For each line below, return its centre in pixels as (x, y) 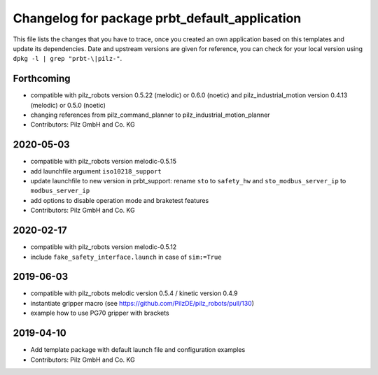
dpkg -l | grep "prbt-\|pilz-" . (68, 59)
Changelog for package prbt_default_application (157, 18)
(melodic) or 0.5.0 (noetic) (68, 105)
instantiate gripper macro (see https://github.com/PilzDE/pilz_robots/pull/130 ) (142, 303)
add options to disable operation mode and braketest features (120, 200)
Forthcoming (42, 79)
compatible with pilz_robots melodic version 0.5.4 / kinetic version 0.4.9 (134, 293)
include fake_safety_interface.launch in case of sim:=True (126, 257)
